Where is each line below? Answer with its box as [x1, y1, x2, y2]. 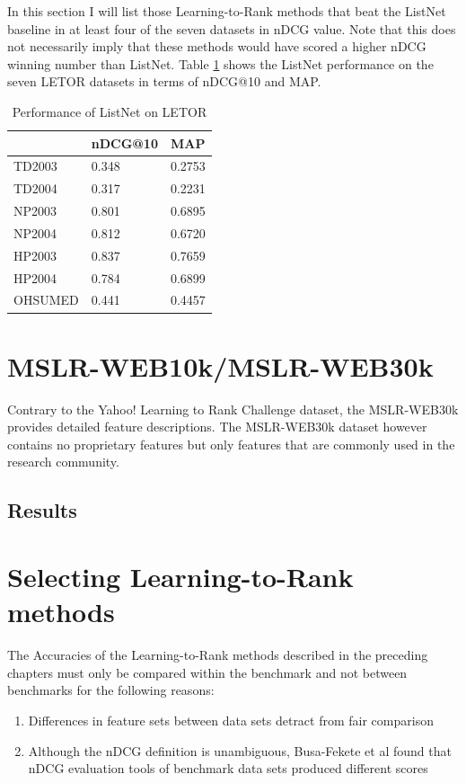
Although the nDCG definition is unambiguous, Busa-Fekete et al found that [28, 741, 452, 760]
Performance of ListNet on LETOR [12, 102, 207, 120]
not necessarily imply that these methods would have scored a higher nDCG [7, 37, 426, 56]
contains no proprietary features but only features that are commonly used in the [7, 434, 455, 453]
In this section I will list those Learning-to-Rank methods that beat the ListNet [7, 2, 446, 20]
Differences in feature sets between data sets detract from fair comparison [28, 710, 434, 729]
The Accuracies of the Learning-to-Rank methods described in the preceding [7, 645, 428, 664]
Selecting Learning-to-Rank [7, 558, 354, 595]
